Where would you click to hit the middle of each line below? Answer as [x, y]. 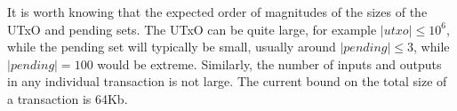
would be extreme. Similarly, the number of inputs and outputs [269, 63]
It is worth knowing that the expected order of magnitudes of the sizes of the [217, 12]
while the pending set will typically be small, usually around [172, 47]
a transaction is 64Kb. [68, 98]
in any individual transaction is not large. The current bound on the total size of [227, 81]
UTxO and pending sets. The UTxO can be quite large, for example [192, 29]
